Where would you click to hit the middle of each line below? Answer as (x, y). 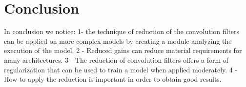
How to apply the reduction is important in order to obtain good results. (113, 79)
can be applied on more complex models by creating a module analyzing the (118, 41)
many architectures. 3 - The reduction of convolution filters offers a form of (116, 60)
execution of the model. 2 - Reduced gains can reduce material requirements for (123, 50)
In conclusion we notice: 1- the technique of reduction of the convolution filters (122, 31)
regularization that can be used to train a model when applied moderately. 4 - (121, 69)
